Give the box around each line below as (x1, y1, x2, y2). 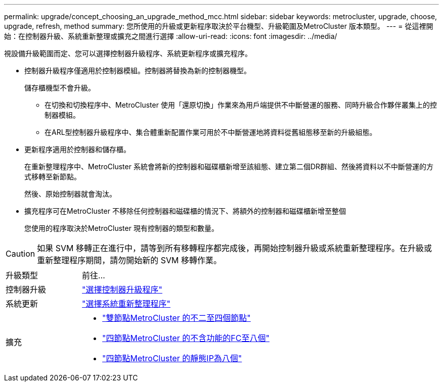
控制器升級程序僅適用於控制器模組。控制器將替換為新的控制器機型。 (24, 66, 251, 75)
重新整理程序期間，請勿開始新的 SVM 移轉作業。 (37, 255, 222, 265)
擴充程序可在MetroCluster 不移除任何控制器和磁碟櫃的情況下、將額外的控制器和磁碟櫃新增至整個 (24, 207, 346, 215)
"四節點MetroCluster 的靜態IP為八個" (102, 353, 242, 363)
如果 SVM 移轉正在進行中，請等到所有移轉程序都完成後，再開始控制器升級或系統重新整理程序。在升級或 (37, 243, 432, 253)
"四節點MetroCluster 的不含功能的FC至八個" (102, 333, 270, 343)
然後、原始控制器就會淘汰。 (24, 189, 116, 198)
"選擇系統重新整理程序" (82, 299, 171, 309)
